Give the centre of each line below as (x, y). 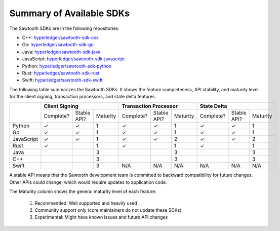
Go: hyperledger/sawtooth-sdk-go (58, 45)
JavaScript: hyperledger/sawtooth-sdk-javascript (73, 59)
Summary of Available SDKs (70, 13)
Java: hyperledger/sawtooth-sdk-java (61, 52)
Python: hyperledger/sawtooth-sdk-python (67, 66)
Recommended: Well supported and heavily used (86, 203)
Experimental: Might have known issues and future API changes (101, 217)
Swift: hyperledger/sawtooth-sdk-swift (63, 80)
